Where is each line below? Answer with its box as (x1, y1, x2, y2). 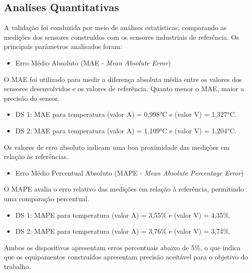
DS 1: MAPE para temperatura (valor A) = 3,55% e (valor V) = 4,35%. (15, 209, 231, 220)
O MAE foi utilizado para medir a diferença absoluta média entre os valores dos (4, 74, 242, 84)
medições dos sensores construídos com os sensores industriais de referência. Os (4, 32, 239, 42)
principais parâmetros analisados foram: (4, 41, 122, 51)
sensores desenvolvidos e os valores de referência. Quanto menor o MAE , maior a (4, 83, 244, 94)
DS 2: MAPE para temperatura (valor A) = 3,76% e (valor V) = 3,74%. (15, 226, 231, 236)
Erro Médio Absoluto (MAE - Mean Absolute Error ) (15, 57, 171, 67)
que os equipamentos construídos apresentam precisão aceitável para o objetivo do (4, 252, 248, 262)
